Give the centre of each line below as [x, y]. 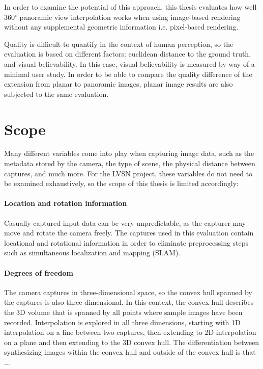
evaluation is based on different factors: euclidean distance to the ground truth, [128, 54]
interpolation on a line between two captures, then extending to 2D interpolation [130, 332]
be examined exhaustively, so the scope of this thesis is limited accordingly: [122, 183]
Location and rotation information [66, 203]
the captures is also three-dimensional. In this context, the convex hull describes [129, 302]
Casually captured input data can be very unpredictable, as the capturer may [125, 222]
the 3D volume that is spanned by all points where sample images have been [123, 312]
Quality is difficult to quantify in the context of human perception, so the [119, 44]
